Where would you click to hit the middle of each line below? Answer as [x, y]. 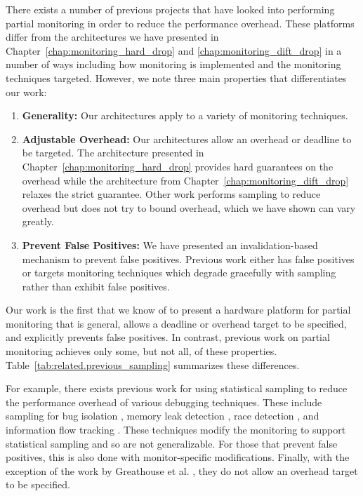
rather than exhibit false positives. [96, 286]
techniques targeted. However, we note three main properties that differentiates [176, 78]
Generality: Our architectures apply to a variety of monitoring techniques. [185, 115]
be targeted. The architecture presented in [113, 153]
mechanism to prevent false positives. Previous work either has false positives [188, 259]
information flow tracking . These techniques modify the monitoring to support [176, 430]
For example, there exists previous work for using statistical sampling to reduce [177, 388]
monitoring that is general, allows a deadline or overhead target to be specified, [176, 323]
